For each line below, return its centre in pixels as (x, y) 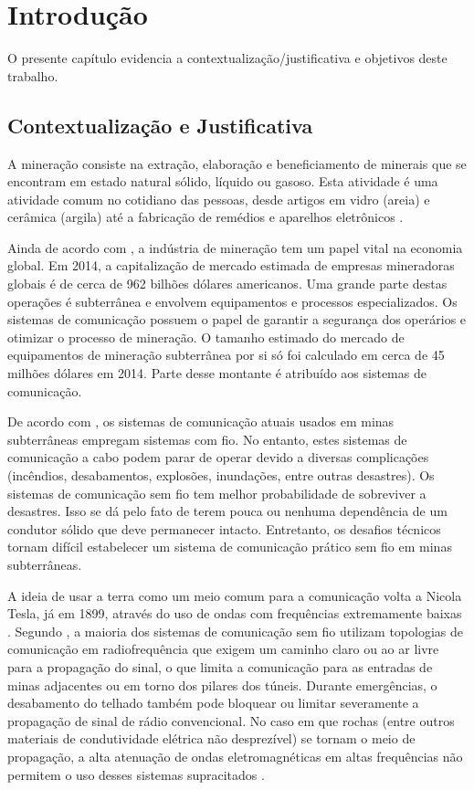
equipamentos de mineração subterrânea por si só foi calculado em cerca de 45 (226, 355)
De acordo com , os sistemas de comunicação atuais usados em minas (201, 421)
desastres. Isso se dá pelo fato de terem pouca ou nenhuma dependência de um (227, 511)
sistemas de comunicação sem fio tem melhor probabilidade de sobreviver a (217, 493)
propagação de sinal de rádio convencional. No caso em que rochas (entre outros (231, 720)
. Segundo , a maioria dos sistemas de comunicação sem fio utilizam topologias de (236, 631)
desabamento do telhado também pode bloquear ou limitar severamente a (213, 703)
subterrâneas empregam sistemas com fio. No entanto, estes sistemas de (207, 439)
